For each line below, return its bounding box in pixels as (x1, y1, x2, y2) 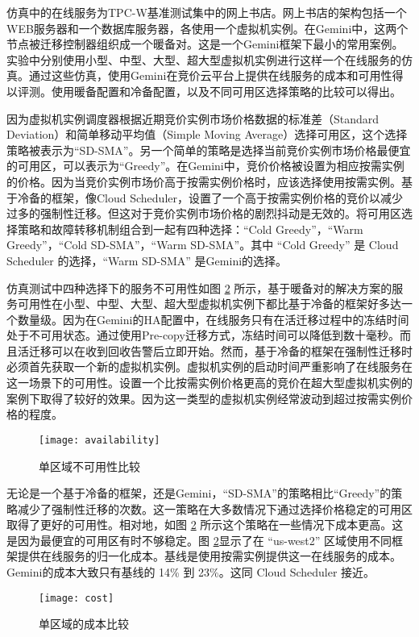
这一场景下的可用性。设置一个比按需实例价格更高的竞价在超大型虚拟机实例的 (6, 374, 413, 391)
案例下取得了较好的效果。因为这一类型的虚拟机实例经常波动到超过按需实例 (6, 389, 401, 406)
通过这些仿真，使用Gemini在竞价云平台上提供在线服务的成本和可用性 (28, 67, 392, 84)
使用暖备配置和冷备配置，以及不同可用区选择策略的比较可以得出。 (51, 82, 401, 99)
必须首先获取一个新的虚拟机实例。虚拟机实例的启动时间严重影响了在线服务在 (6, 358, 413, 375)
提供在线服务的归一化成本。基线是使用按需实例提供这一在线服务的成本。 (17, 547, 401, 564)
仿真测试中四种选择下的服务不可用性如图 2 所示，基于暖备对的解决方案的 (6, 279, 392, 296)
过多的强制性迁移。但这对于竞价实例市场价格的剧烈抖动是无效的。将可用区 (6, 205, 401, 222)
